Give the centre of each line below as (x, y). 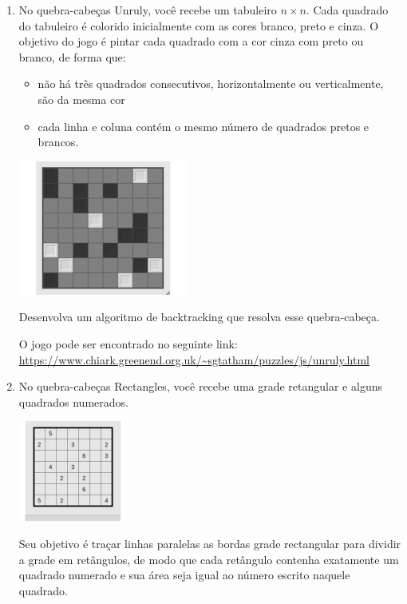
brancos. (58, 142)
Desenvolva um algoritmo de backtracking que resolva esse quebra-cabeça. (199, 317)
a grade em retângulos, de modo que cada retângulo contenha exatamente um (209, 559)
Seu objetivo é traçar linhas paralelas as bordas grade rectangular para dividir (210, 543)
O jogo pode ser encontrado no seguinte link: (128, 343)
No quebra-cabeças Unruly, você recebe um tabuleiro (148, 10)
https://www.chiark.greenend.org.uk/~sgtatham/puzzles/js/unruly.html (194, 359)
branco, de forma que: (72, 56)
